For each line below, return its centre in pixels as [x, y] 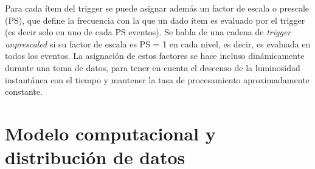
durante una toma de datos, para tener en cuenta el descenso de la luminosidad [153, 67]
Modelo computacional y [110, 133]
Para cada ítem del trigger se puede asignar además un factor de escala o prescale [157, 8]
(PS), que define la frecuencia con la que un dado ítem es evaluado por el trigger [155, 20]
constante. [24, 91]
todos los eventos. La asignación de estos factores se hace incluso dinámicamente [155, 56]
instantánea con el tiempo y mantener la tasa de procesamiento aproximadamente [157, 79]
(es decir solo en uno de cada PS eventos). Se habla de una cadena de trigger [148, 32]
